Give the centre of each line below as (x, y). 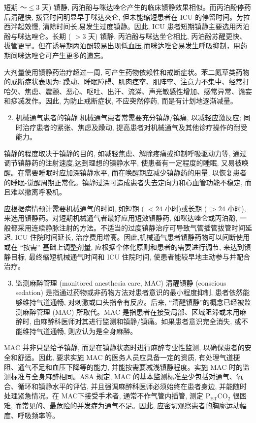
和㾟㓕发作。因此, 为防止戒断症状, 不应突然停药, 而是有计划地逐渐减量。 (121, 101)
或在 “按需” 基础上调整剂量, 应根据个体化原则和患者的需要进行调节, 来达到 (124, 247)
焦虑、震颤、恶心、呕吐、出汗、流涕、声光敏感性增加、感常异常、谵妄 (138, 91)
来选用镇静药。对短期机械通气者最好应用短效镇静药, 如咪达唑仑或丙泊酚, (121, 218)
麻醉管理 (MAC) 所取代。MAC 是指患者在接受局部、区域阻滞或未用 (131, 311)
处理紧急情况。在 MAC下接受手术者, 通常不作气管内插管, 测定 (104, 396)
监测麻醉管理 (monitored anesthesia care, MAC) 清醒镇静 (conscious (121, 282)
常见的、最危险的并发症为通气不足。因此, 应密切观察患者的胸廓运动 (131, 405)
